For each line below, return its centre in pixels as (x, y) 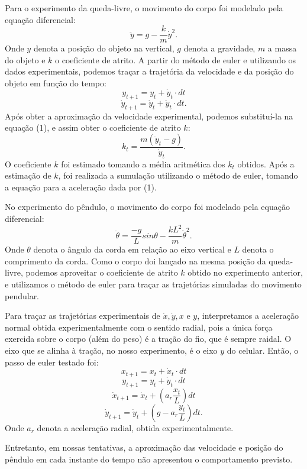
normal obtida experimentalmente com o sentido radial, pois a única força (139, 327)
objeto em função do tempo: (56, 83)
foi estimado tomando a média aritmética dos (143, 164)
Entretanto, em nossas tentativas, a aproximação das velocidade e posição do (144, 447)
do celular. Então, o (263, 350)
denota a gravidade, (219, 48)
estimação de (28, 175)
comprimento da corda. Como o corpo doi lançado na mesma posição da (135, 261)
